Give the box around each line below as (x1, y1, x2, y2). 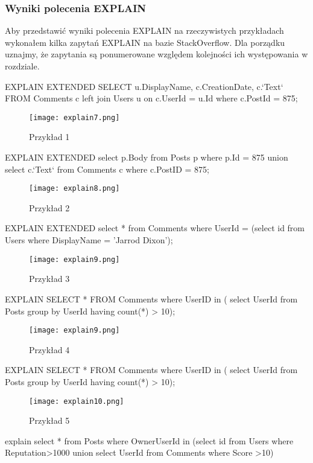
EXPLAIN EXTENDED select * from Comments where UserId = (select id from (5, 222, 305, 234)
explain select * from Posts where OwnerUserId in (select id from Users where (5, 434, 294, 447)
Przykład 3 (29, 272, 70, 285)
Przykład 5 (29, 414, 70, 427)
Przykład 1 (29, 130, 70, 143)
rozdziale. (5, 60, 40, 72)
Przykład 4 (29, 343, 70, 356)
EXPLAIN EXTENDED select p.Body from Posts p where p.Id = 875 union (5, 151, 288, 164)
